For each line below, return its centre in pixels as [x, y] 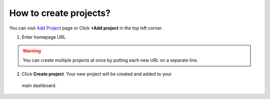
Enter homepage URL [44, 37]
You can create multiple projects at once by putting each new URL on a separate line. [110, 60]
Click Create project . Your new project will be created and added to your [97, 74]
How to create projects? [60, 13]
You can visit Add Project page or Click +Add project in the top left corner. [86, 28]
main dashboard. [39, 85]
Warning [32, 51]
